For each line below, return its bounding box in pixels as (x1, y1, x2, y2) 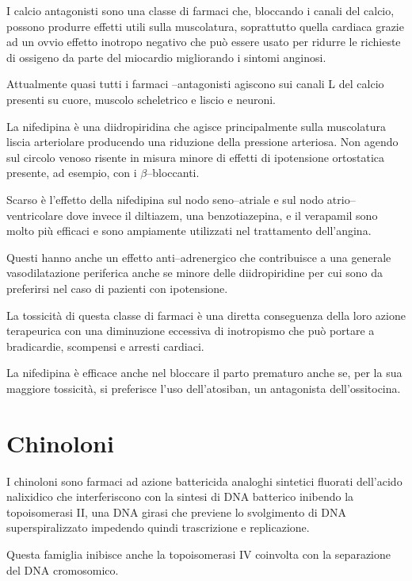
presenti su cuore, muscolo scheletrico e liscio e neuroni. (6, 90, 276, 107)
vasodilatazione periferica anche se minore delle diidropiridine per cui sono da (6, 264, 383, 281)
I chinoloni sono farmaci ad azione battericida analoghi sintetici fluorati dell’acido (6, 472, 402, 489)
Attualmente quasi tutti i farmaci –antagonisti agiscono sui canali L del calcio (6, 75, 384, 92)
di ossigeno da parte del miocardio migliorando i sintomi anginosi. (6, 48, 326, 65)
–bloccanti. (147, 164, 200, 181)
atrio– (326, 190, 356, 207)
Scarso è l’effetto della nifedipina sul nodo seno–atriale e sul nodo (6, 190, 324, 207)
